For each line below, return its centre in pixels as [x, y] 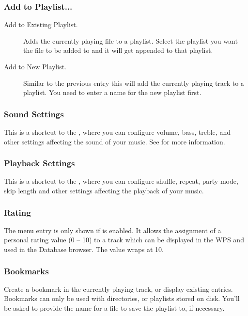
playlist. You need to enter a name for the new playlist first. [112, 92]
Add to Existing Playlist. [41, 24]
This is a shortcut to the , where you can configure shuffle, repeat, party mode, [121, 181]
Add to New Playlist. [35, 66]
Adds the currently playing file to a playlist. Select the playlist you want [131, 40]
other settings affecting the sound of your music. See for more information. [115, 141]
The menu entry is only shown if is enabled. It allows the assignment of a [113, 230]
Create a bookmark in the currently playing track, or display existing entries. [118, 289]
